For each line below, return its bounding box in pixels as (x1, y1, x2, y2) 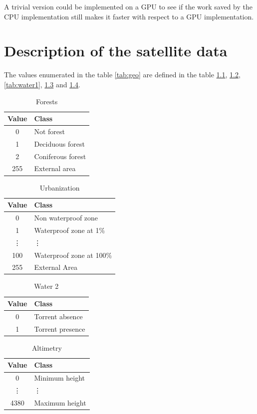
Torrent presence (34, 323, 85, 334)
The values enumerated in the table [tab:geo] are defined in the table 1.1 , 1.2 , (4, 69, 241, 80)
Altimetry (31, 342, 62, 353)
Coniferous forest (34, 151, 86, 161)
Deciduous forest (34, 138, 85, 149)
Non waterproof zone (34, 212, 98, 222)
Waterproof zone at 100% (34, 249, 112, 260)
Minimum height (34, 373, 85, 383)
